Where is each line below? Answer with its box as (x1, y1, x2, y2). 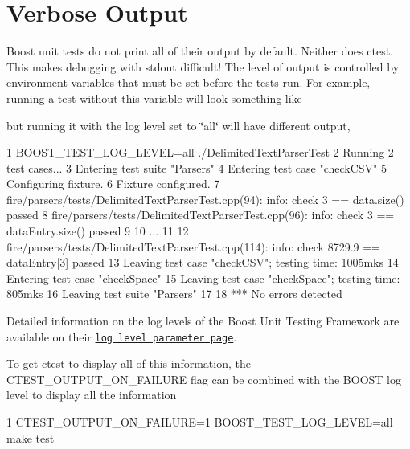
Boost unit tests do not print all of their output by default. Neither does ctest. (6, 43, 393, 59)
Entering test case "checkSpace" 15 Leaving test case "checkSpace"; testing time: (6, 269, 400, 286)
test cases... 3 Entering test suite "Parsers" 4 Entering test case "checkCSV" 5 (6, 159, 387, 176)
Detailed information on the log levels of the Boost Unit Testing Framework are (6, 312, 400, 329)
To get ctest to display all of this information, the (6, 355, 251, 372)
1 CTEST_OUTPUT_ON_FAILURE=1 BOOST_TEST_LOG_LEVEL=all (6, 414, 393, 431)
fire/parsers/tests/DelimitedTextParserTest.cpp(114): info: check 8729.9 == (6, 238, 380, 255)
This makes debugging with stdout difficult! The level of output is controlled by (6, 58, 400, 75)
